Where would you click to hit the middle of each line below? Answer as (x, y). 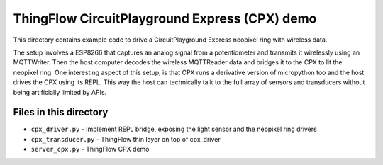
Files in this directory (61, 112)
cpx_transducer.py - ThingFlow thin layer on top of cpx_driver (126, 139)
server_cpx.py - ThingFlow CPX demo (90, 149)
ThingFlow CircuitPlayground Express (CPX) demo (165, 18)
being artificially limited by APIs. (60, 92)
